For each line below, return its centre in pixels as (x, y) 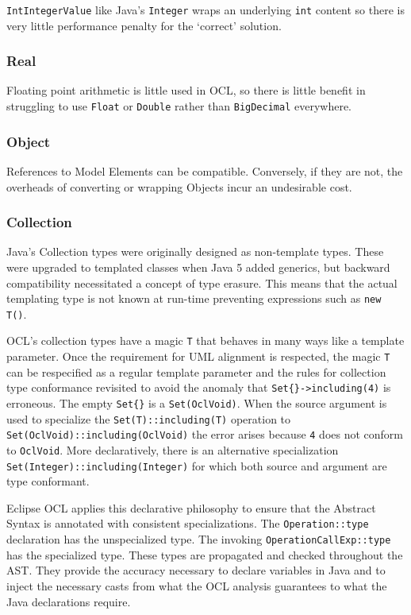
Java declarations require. (69, 601)
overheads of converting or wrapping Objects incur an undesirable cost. (179, 186)
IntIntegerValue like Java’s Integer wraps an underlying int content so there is (205, 10)
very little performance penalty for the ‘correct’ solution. (144, 25)
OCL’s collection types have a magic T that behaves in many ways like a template (205, 340)
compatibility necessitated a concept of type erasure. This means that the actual (202, 282)
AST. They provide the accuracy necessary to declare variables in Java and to (196, 570)
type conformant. (48, 481)
